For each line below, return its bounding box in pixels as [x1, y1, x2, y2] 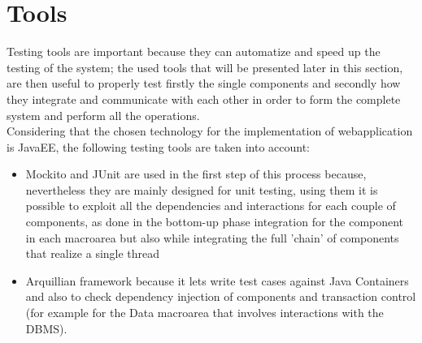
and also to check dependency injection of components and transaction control [25, 288, 416, 305]
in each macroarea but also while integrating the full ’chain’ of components [25, 229, 399, 246]
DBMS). [25, 319, 67, 337]
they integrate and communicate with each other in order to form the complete [7, 90, 401, 107]
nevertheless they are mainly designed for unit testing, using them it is [25, 181, 378, 198]
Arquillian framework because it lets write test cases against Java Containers [25, 272, 409, 289]
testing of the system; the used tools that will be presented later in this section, [7, 58, 403, 75]
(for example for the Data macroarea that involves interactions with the [25, 304, 384, 321]
